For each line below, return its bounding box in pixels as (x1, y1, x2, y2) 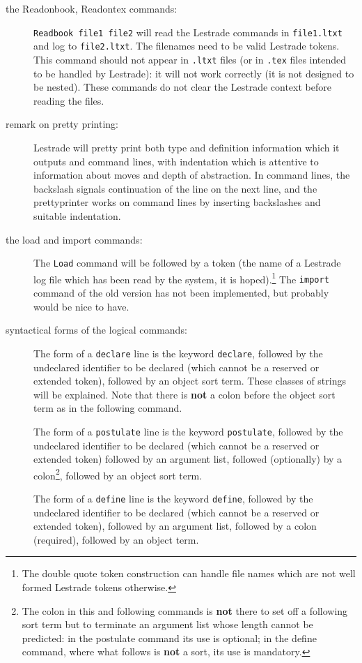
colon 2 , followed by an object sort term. (33, 465, 203, 482)
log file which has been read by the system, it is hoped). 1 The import (33, 269, 329, 286)
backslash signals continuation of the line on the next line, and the (33, 181, 317, 195)
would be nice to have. (33, 299, 129, 313)
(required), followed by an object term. (33, 532, 199, 546)
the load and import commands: (6, 232, 143, 246)
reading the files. (33, 93, 104, 107)
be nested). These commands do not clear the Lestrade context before (33, 80, 331, 94)
